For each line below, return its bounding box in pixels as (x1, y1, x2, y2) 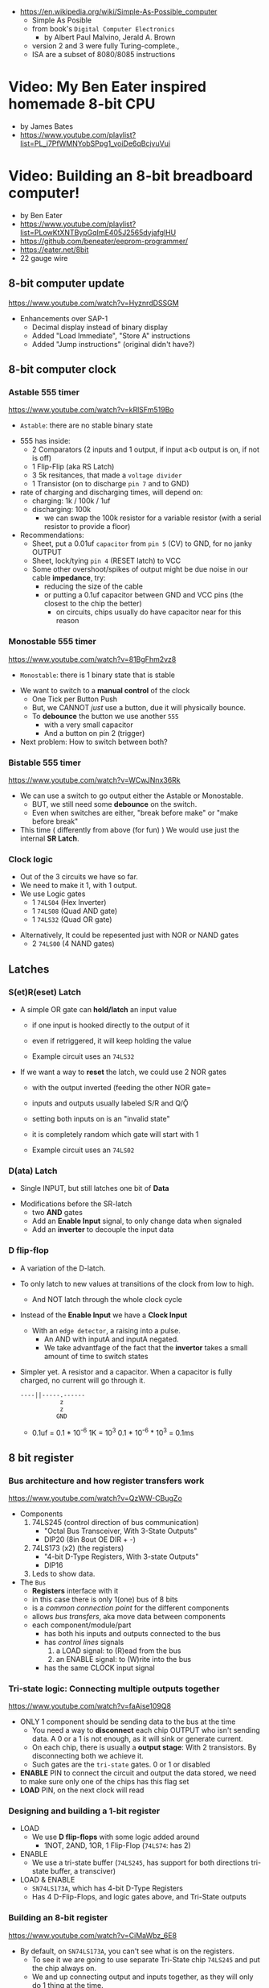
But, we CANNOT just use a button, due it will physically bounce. (31, 702, 247, 712)
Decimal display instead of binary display (31, 322, 169, 332)
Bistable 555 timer (8, 757, 82, 768)
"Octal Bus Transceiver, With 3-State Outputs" (43, 1526, 198, 1535)
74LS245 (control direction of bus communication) (31, 1517, 199, 1527)
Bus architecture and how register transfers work (8, 1475, 205, 1486)
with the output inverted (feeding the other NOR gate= (31, 1082, 211, 1092)
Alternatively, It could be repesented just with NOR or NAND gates (19, 930, 239, 940)
